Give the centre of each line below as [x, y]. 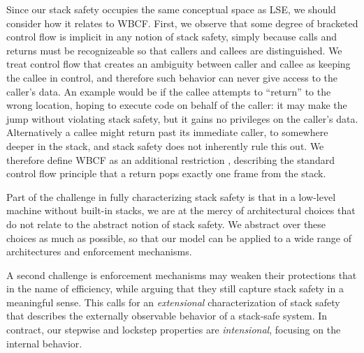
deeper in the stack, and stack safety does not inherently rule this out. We [165, 145]
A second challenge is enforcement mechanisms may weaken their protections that [182, 275]
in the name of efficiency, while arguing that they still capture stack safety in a [175, 288]
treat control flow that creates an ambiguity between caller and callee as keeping [179, 64]
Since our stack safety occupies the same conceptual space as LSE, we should [171, 9]
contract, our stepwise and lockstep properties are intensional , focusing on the [174, 330]
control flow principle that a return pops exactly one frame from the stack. [166, 173]
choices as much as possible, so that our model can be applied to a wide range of [179, 238]
